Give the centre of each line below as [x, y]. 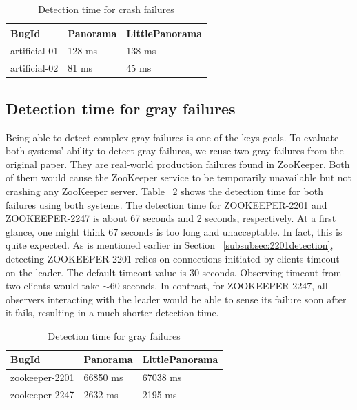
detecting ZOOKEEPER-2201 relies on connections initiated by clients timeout [173, 258]
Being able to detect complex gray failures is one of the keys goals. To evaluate [172, 137]
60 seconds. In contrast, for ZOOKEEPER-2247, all [219, 286]
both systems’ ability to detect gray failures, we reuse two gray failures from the [175, 151]
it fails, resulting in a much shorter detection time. [112, 312]
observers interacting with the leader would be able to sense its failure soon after [176, 299]
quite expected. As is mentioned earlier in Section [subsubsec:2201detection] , [170, 245]
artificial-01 [34, 51]
